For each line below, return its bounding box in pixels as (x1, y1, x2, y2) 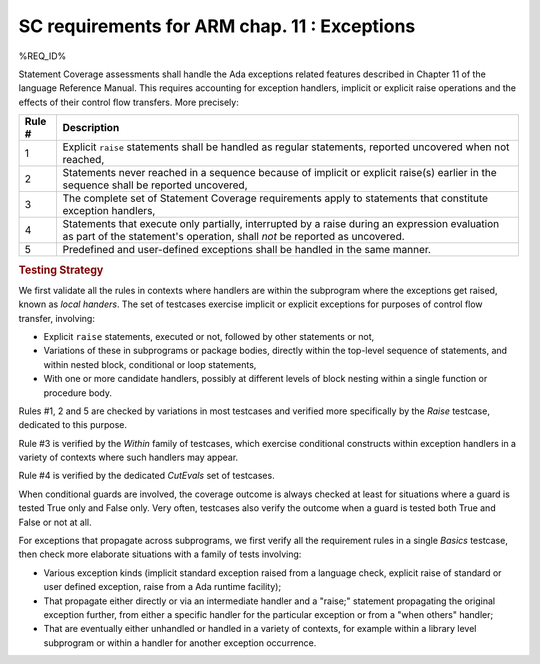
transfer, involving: (18, 312, 95, 324)
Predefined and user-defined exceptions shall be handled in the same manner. (62, 243, 432, 257)
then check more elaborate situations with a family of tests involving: (18, 548, 302, 560)
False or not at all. (18, 516, 92, 528)
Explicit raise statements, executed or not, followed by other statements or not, (43, 330, 375, 342)
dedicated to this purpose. (18, 419, 128, 431)
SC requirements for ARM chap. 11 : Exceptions (18, 15, 416, 37)
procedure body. (43, 386, 113, 399)
